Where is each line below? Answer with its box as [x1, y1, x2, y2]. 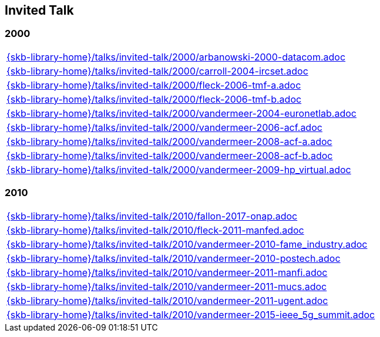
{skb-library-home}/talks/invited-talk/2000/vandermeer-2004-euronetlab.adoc [6, 107, 357, 119]
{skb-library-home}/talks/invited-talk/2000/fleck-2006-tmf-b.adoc [6, 93, 302, 105]
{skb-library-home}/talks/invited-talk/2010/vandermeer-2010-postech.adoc [6, 252, 341, 264]
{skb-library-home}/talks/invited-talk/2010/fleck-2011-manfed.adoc [6, 224, 304, 236]
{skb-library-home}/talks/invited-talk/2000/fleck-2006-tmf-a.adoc [6, 79, 301, 91]
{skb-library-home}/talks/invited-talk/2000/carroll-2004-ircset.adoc [6, 65, 308, 77]
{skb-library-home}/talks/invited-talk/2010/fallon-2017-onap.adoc [6, 210, 298, 222]
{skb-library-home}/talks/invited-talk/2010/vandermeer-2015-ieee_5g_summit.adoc [6, 308, 375, 321]
